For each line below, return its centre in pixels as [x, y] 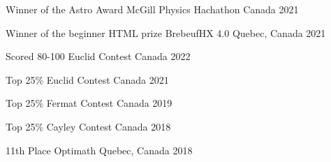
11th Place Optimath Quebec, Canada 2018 [99, 150]
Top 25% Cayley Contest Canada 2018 [88, 126]
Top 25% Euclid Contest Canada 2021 [87, 79]
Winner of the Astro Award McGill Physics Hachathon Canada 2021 [152, 9]
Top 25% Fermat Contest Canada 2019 [89, 103]
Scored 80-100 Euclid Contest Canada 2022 [98, 56]
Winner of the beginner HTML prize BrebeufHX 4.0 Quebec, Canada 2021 [166, 32]
